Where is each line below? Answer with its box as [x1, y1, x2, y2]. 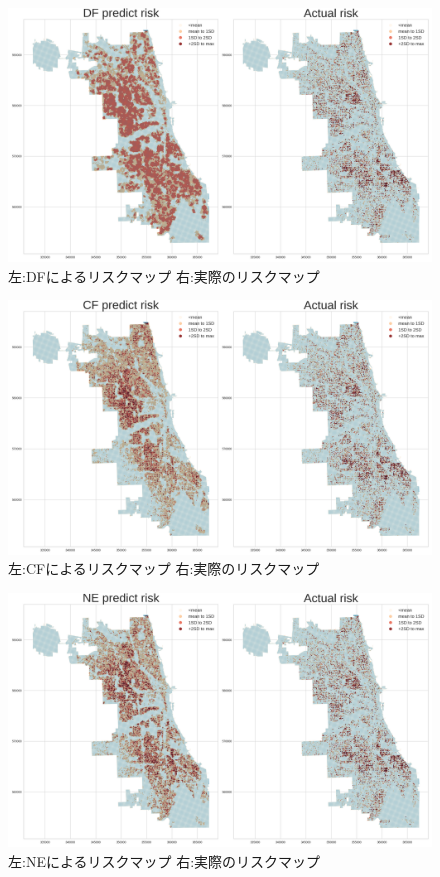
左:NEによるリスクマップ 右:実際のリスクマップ [8, 850, 321, 871]
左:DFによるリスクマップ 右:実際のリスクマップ [8, 265, 320, 286]
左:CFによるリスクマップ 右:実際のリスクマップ [8, 558, 320, 579]
